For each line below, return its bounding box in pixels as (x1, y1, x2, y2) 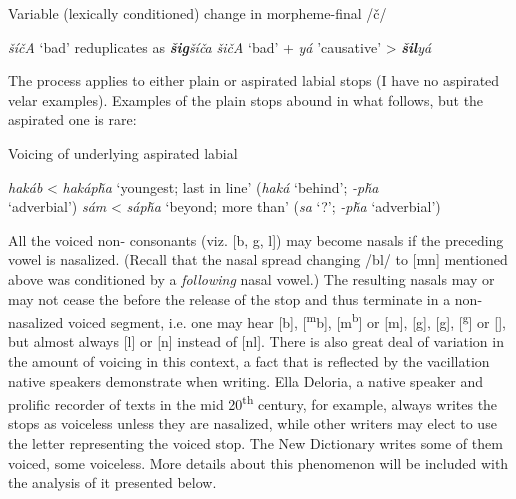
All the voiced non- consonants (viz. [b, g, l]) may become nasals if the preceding (8, 229, 504, 250)
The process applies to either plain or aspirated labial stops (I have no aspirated (8, 70, 500, 91)
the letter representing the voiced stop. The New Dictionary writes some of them (8, 433, 503, 453)
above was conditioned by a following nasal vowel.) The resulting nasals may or (8, 268, 495, 289)
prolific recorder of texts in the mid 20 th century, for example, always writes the (8, 391, 498, 414)
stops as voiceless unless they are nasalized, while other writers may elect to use (8, 413, 497, 434)
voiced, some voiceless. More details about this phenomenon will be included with (8, 452, 509, 473)
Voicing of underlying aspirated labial (8, 142, 238, 163)
